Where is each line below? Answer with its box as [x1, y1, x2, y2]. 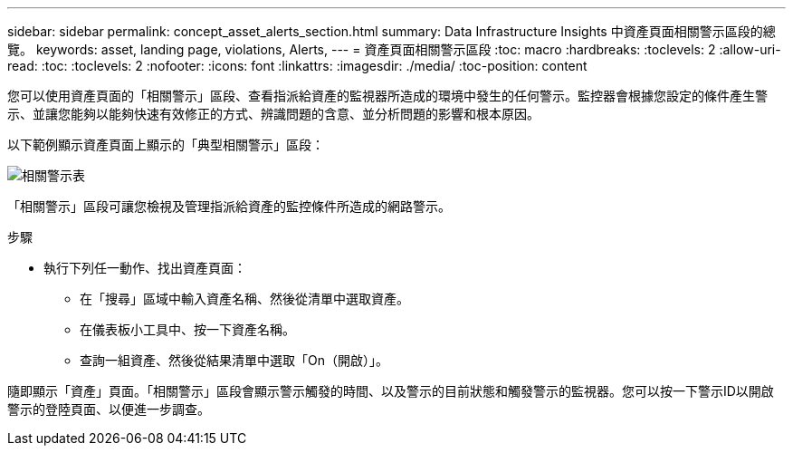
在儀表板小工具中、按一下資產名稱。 [80, 322, 295, 337]
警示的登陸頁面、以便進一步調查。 [7, 401, 210, 417]
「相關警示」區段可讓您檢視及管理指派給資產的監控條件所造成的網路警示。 [7, 198, 451, 214]
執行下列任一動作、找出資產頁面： [43, 260, 246, 275]
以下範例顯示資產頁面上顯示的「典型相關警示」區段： [7, 137, 324, 152]
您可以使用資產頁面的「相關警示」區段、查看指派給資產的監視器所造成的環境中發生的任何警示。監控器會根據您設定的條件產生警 [7, 88, 768, 103]
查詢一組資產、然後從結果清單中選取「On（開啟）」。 [80, 352, 388, 368]
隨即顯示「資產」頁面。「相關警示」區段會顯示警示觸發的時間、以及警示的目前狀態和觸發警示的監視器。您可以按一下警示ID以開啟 [7, 383, 774, 399]
